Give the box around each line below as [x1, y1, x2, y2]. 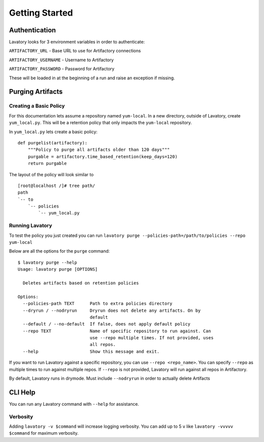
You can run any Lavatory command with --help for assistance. [9, 401, 139, 407]
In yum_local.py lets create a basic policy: [9, 129, 98, 135]
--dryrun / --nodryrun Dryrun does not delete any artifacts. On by [22, 307, 201, 313]
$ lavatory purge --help [18, 259, 77, 265]
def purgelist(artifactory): [18, 140, 88, 145]
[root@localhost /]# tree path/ [18, 183, 95, 188]
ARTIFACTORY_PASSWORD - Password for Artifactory [9, 66, 115, 72]
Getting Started [9, 7, 73, 18]
